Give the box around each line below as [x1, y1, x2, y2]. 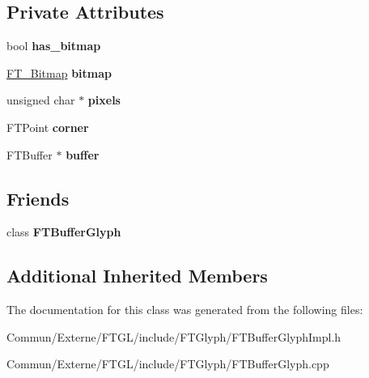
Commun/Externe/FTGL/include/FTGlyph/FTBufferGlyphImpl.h [6, 328, 341, 345]
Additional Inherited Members [6, 263, 268, 288]
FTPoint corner [6, 118, 89, 135]
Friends [6, 185, 70, 210]
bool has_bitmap [6, 37, 101, 54]
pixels [87, 91, 121, 108]
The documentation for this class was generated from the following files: [6, 301, 363, 318]
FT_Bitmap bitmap [6, 64, 112, 81]
